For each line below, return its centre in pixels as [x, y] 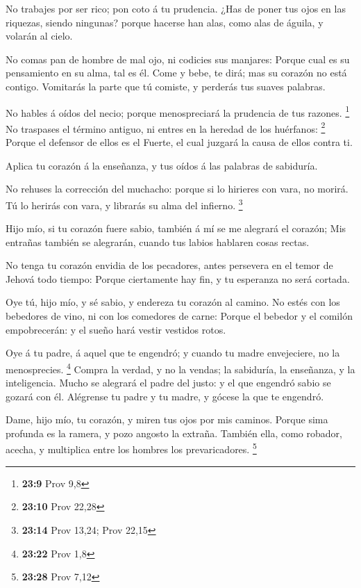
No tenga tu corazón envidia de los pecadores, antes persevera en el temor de [169, 265]
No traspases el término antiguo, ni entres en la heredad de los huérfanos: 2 [166, 127]
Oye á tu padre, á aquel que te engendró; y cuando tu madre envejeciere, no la [173, 353]
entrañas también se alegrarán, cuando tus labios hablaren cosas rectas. [158, 242]
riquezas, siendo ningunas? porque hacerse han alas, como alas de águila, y [165, 22]
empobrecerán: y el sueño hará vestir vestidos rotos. [116, 329]
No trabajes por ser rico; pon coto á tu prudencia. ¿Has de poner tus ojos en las [176, 8]
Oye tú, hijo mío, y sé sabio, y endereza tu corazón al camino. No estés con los [173, 302]
